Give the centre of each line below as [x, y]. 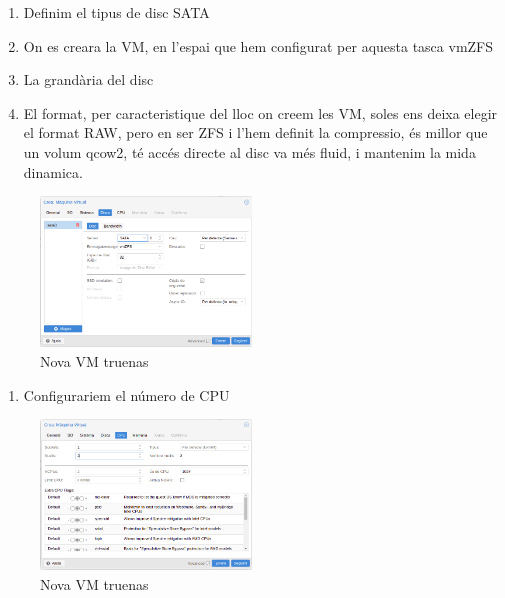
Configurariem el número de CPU [126, 394]
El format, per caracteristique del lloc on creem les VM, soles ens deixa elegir [260, 112]
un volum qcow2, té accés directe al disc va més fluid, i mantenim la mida [249, 151]
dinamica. [53, 171]
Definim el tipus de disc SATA [116, 12]
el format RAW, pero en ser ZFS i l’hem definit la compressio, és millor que [255, 132]
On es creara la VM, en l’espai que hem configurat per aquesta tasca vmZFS [258, 45]
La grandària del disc [88, 79]
